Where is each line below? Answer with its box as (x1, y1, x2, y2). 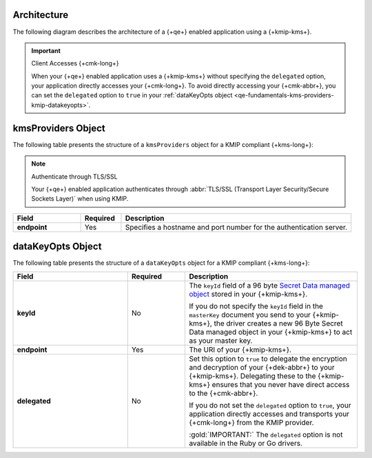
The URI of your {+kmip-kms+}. (189, 345, 292, 355)
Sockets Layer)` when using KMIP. (31, 195, 129, 203)
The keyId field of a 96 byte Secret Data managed (189, 280, 351, 290)
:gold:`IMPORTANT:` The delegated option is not (189, 430, 343, 439)
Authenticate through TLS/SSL (31, 172, 118, 181)
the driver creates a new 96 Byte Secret (214, 318, 344, 328)
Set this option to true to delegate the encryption (189, 354, 347, 364)
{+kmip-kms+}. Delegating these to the (189, 371, 316, 381)
